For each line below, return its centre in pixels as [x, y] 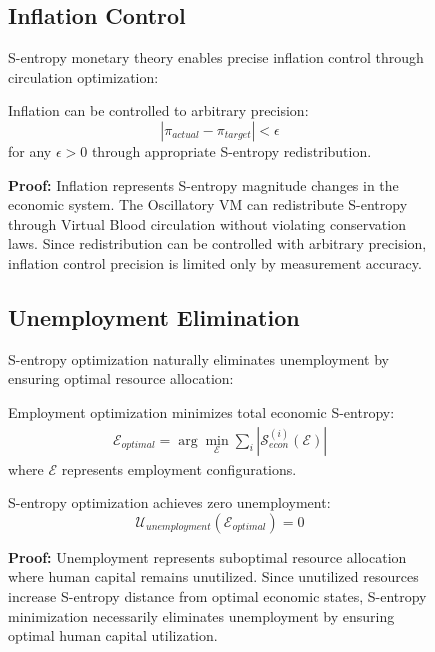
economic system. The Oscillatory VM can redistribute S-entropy [208, 204]
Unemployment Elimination [154, 316]
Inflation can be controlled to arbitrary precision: [158, 110]
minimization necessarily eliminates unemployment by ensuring [201, 615]
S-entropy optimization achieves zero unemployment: [169, 502]
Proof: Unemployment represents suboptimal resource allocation [207, 556]
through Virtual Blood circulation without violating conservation [207, 223]
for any [30, 150]
